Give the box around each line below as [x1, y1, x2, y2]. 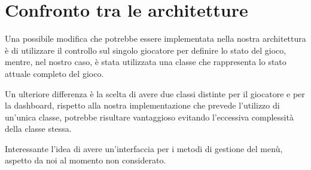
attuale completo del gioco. [5, 67, 104, 79]
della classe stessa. [5, 122, 72, 135]
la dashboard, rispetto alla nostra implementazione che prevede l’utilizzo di [5, 99, 280, 112]
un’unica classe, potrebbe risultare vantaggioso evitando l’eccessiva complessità [5, 110, 294, 123]
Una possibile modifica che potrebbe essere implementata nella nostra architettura [5, 32, 306, 45]
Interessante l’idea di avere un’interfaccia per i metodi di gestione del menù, [5, 142, 283, 154]
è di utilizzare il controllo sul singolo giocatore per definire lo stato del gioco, [5, 44, 286, 56]
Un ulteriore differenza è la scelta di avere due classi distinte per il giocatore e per [5, 87, 305, 100]
